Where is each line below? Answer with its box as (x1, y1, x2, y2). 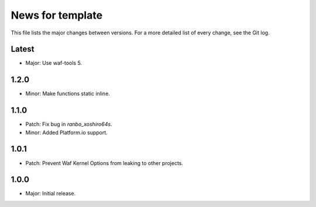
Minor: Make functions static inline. (25, 90, 111, 97)
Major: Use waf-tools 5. (25, 59, 82, 66)
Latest (11, 44, 35, 54)
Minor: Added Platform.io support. (25, 129, 108, 136)
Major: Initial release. (25, 190, 76, 197)
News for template (11, 9, 102, 22)
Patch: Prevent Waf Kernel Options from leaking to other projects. (25, 159, 184, 166)
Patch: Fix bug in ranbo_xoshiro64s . (25, 121, 112, 128)
